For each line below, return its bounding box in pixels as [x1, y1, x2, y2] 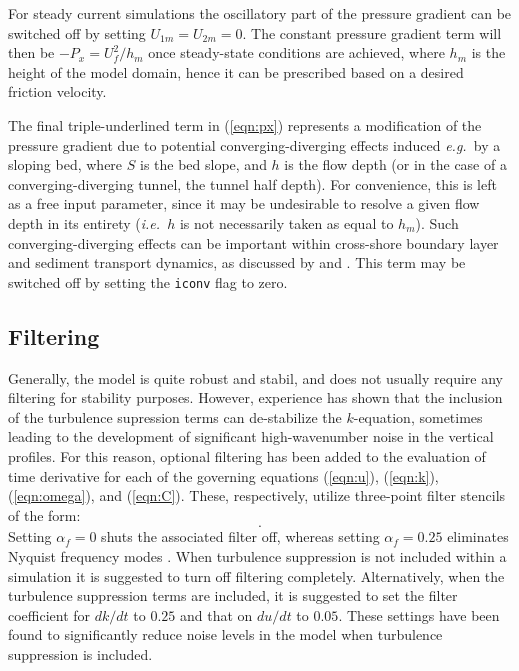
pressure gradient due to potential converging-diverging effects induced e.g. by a [8, 134, 501, 155]
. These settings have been [338, 604, 500, 625]
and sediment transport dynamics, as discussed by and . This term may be [8, 252, 466, 273]
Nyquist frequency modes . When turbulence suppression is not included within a [8, 545, 507, 566]
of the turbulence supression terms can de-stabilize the [8, 406, 342, 427]
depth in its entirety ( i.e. [8, 212, 161, 233]
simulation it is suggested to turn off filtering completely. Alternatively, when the [8, 565, 505, 586]
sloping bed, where [8, 154, 123, 175]
